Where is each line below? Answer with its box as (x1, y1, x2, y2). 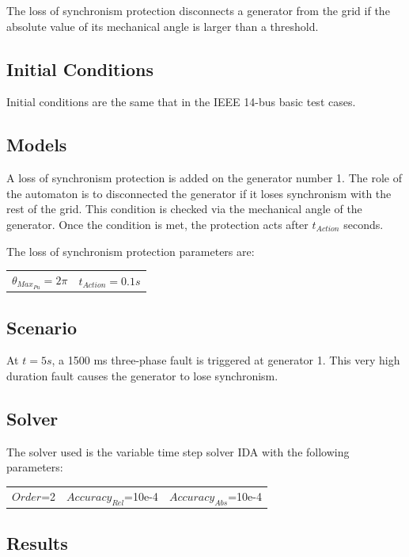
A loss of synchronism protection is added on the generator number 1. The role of (6, 170, 402, 186)
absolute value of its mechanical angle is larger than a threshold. (6, 17, 319, 34)
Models (6, 132, 67, 157)
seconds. (343, 216, 384, 232)
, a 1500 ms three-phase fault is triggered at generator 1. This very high (51, 352, 400, 368)
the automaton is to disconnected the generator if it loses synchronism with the (6, 185, 392, 201)
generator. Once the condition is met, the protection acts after (6, 216, 309, 232)
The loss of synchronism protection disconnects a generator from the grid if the (6, 2, 390, 18)
